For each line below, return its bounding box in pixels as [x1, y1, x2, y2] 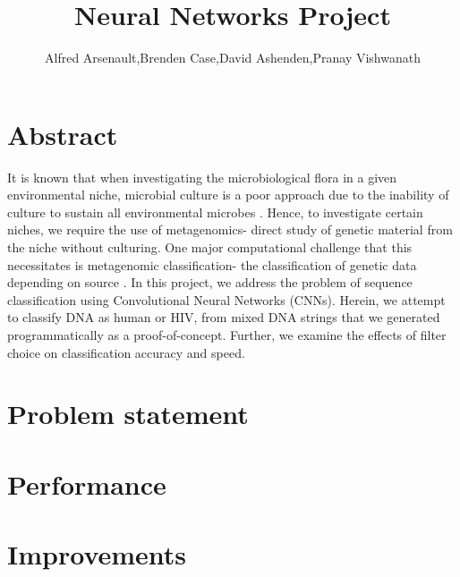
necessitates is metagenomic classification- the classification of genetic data [7, 255, 417, 274]
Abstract [7, 115, 118, 152]
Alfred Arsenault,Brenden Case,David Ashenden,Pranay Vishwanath [45, 48, 421, 67]
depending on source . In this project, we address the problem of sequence [7, 273, 413, 292]
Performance [7, 465, 166, 502]
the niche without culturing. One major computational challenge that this [7, 238, 413, 257]
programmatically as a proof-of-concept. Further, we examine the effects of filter [7, 326, 447, 344]
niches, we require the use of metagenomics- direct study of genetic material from [7, 220, 453, 239]
